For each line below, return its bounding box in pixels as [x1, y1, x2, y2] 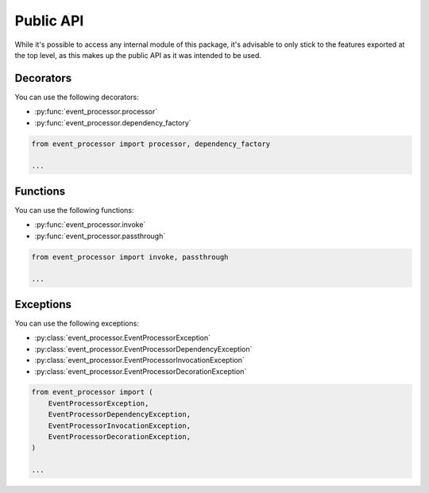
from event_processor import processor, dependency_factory [31, 139, 271, 148]
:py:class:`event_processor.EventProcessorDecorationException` [34, 366, 247, 376]
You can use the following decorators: [14, 92, 139, 102]
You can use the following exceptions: [14, 318, 139, 328]
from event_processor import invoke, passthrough [31, 252, 229, 261]
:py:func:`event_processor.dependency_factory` [34, 117, 191, 127]
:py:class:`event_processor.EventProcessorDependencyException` [34, 344, 253, 353]
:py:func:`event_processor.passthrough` [34, 231, 166, 241]
